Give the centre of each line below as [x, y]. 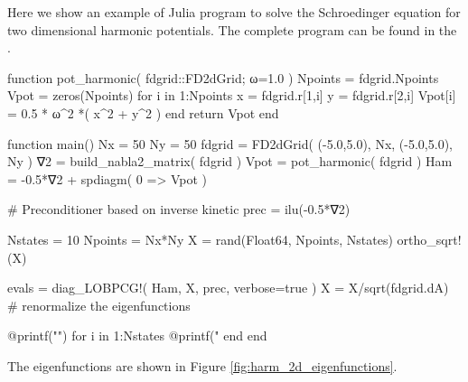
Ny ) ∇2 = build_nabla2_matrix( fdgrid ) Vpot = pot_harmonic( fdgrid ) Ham [230, 161]
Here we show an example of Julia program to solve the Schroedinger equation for [234, 12]
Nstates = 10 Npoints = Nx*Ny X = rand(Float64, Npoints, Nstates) [200, 239]
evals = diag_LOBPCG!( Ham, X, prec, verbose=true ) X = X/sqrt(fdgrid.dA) [228, 288]
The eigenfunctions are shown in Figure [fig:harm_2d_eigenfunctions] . [202, 365]
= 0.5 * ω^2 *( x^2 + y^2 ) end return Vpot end [143, 112]
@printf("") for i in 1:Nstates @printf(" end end [137, 335]
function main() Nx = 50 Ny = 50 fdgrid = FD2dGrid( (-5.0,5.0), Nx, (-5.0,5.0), [230, 143]
